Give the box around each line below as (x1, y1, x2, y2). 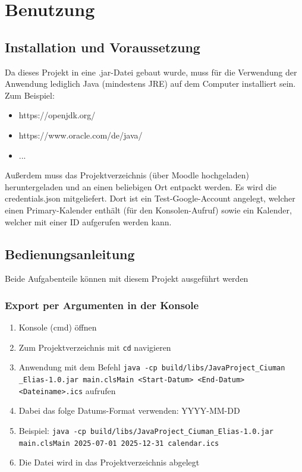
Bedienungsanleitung (5, 244, 135, 263)
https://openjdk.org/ (18, 109, 96, 121)
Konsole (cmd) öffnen (18, 321, 97, 333)
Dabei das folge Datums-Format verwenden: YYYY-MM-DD (18, 404, 240, 417)
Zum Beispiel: (5, 89, 55, 101)
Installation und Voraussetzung (5, 37, 200, 56)
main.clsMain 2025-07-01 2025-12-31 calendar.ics (18, 439, 219, 448)
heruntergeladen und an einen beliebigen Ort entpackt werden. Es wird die (5, 180, 277, 193)
